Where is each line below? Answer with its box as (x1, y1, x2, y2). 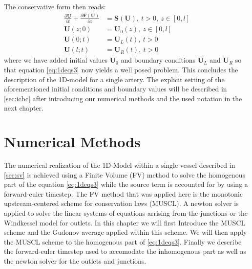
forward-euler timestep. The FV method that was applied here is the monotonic (4, 188, 243, 199)
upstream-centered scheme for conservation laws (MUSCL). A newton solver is (4, 198, 239, 208)
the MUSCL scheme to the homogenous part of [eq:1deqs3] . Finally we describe (4, 236, 242, 247)
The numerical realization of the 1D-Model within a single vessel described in (4, 160, 235, 170)
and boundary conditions (121, 55, 196, 65)
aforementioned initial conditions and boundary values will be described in (4, 84, 227, 94)
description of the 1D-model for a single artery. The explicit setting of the (4, 74, 225, 84)
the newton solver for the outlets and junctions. (4, 256, 147, 266)
